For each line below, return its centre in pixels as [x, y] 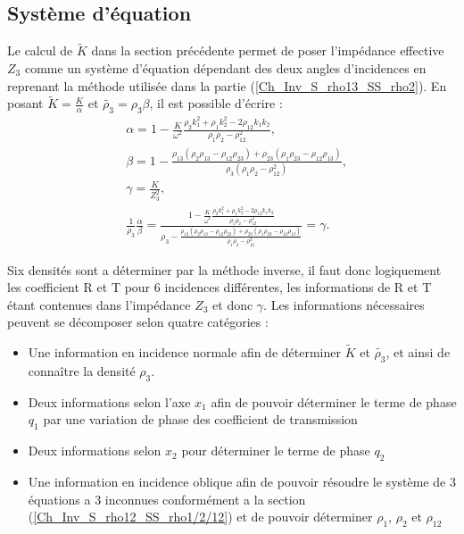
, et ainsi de [418, 352]
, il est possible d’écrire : [216, 103]
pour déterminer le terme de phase [276, 451]
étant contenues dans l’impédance [99, 304]
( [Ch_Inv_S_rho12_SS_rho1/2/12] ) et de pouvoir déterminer [200, 517]
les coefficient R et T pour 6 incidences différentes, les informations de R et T [220, 287]
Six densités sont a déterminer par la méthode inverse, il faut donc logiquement [224, 269]
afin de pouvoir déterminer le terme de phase [334, 401]
